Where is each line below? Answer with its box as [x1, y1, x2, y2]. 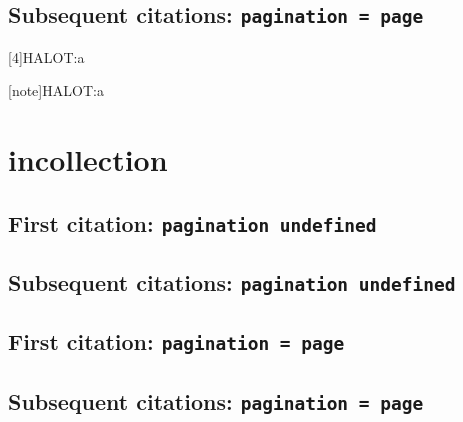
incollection [8, 139, 168, 180]
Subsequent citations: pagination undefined [8, 267, 456, 298]
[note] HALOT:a [8, 80, 104, 101]
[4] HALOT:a [8, 46, 85, 67]
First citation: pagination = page [8, 326, 345, 357]
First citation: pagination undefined [8, 207, 377, 238]
